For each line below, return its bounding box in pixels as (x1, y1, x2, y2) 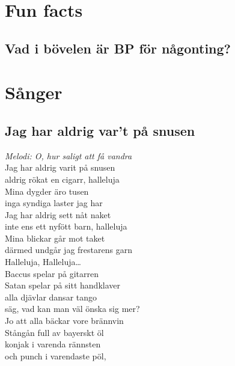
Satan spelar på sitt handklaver (5, 279, 120, 291)
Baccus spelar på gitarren (5, 267, 99, 279)
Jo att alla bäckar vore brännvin (5, 314, 124, 327)
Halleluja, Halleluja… (5, 255, 81, 268)
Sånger (5, 80, 63, 105)
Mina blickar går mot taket (5, 231, 105, 244)
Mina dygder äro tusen (5, 185, 89, 197)
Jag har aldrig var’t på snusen (5, 121, 195, 139)
